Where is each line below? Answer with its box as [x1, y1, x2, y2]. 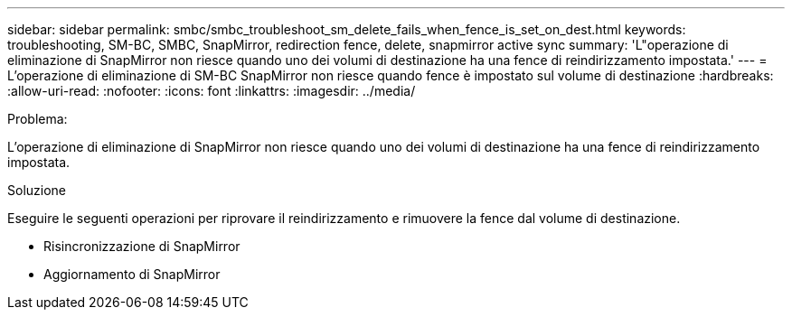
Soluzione [7, 182, 66, 198]
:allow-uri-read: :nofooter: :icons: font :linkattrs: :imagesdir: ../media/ [7, 83, 416, 98]
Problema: [7, 111, 68, 126]
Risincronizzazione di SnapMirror [43, 238, 240, 254]
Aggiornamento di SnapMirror [43, 266, 221, 282]
